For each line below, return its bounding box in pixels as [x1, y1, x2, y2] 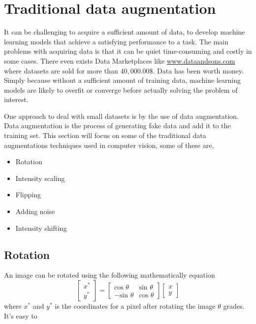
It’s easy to [4, 310, 37, 321]
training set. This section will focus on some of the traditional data [4, 130, 206, 141]
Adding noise [15, 206, 55, 216]
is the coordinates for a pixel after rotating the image [55, 301, 216, 311]
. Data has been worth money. [153, 65, 244, 75]
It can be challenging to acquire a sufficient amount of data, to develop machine [4, 27, 245, 37]
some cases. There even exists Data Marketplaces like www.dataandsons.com [4, 55, 235, 66]
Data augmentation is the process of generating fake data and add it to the [4, 120, 231, 131]
